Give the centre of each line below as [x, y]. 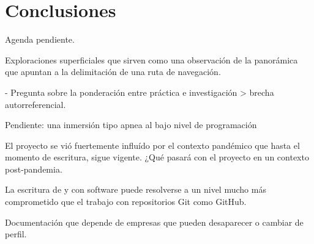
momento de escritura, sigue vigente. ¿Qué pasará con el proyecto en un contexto [157, 157]
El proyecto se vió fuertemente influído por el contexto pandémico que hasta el [152, 145]
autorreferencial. [36, 104]
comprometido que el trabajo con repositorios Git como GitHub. [126, 202]
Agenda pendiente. [40, 39]
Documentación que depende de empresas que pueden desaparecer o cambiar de [154, 222]
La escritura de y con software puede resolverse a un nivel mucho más [136, 189]
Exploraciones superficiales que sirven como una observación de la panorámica [151, 59]
